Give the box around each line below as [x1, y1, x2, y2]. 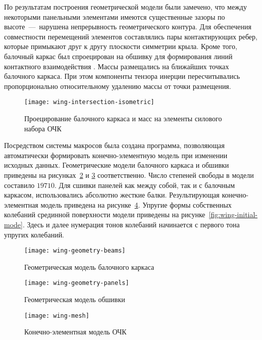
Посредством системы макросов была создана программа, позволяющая [4, 140, 225, 151]
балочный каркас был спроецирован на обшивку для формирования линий [4, 51, 233, 61]
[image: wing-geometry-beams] [24, 247, 126, 255]
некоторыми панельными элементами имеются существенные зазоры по [4, 11, 225, 22]
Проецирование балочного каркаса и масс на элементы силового [24, 113, 222, 123]
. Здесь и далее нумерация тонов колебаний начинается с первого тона [22, 219, 240, 229]
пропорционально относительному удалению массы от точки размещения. [4, 80, 231, 91]
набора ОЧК [24, 123, 62, 133]
